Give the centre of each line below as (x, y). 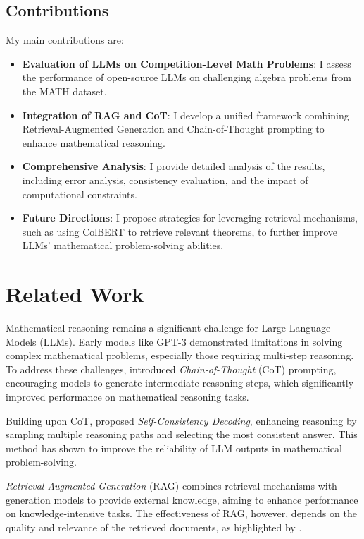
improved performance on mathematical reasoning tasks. (127, 397)
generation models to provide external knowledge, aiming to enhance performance (182, 499)
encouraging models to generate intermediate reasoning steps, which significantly (180, 383)
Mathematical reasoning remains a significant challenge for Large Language (168, 328)
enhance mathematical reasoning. (94, 142)
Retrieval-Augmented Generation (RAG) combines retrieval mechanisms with (171, 485)
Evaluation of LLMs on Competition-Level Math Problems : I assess (187, 63)
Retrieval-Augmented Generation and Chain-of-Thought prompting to (173, 129)
